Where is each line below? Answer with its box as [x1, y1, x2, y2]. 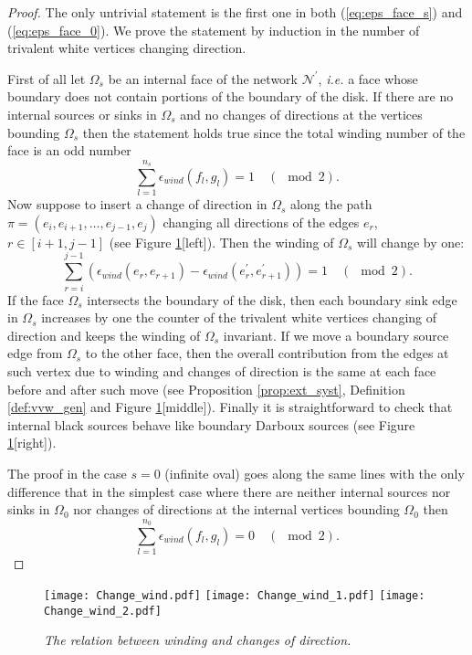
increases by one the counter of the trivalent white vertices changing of [41, 308, 437, 327]
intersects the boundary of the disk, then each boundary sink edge [87, 290, 457, 309]
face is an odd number [7, 141, 131, 160]
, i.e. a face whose [318, 69, 418, 88]
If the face [7, 290, 64, 309]
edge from [7, 343, 63, 363]
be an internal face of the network [108, 69, 298, 88]
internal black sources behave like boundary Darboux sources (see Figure [7, 415, 415, 434]
